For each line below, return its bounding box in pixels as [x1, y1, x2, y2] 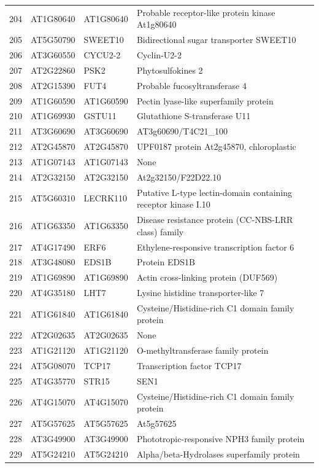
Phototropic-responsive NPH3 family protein [136, 432, 305, 445]
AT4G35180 [31, 286, 75, 299]
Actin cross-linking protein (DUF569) [136, 271, 278, 284]
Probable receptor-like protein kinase [136, 6, 275, 18]
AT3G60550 [31, 49, 75, 61]
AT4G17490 [31, 240, 75, 253]
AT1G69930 [31, 109, 75, 122]
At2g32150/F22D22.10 [136, 170, 221, 183]
